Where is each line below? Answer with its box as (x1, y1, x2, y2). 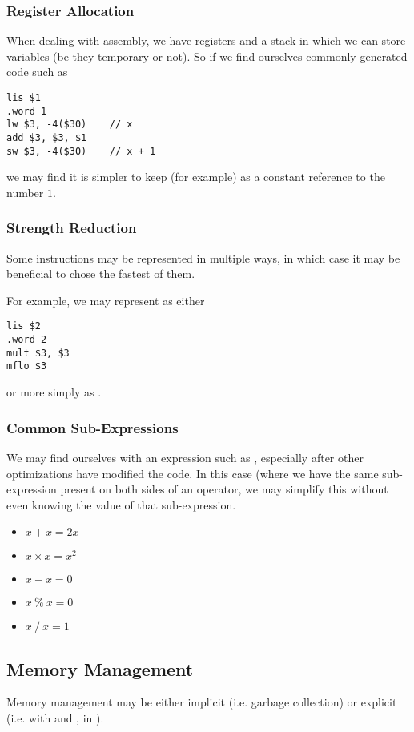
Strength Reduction (6, 218, 137, 238)
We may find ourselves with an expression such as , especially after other (6, 448, 364, 465)
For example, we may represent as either (6, 292, 205, 308)
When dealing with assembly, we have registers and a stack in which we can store (6, 32, 406, 49)
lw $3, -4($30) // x (6, 119, 133, 131)
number (6, 183, 44, 200)
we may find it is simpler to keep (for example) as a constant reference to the (6, 168, 385, 185)
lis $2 (6, 320, 41, 332)
